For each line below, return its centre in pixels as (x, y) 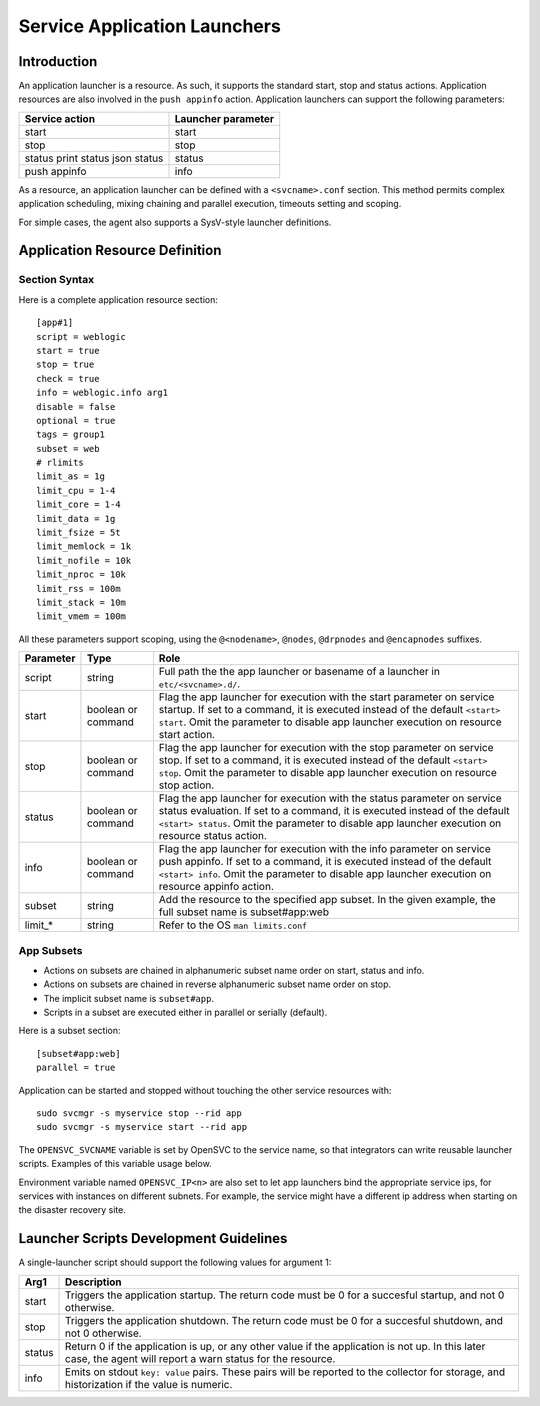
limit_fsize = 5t (78, 533)
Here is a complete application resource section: (118, 299)
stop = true (65, 364)
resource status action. (212, 836)
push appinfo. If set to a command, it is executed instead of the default (325, 862)
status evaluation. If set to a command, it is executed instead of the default (334, 811)
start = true (68, 350)
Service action (59, 118)
